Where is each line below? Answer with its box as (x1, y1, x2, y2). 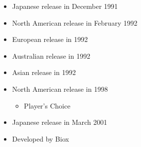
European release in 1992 (12, 34, 88, 44)
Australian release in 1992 (12, 50, 90, 61)
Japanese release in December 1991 (12, 1, 118, 11)
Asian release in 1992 (12, 67, 76, 77)
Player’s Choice (24, 100, 70, 110)
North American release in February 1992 (12, 17, 138, 28)
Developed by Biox (12, 133, 69, 144)
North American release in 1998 (12, 83, 108, 94)
